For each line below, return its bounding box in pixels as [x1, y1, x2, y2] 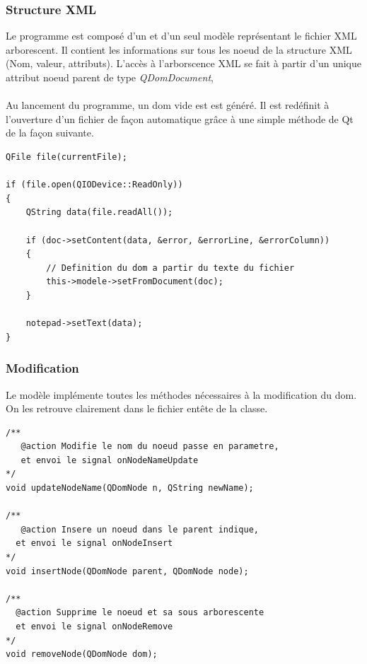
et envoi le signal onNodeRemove [16, 622, 173, 631]
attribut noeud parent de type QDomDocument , [6, 70, 214, 84]
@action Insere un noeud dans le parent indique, [21, 524, 259, 535]
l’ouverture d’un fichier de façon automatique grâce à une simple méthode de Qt [6, 111, 354, 126]
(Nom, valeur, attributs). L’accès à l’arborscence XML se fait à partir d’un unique [6, 56, 362, 71]
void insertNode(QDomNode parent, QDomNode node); [6, 566, 249, 576]
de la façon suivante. [6, 125, 94, 140]
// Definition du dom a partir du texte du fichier [46, 262, 295, 273]
